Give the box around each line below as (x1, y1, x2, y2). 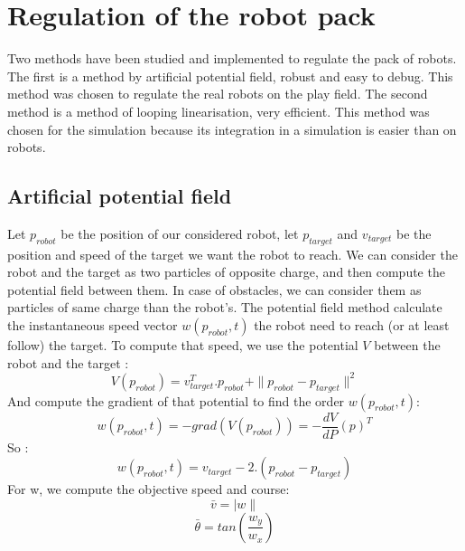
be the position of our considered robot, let (60, 223, 299, 242)
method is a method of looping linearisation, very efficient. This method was (7, 101, 430, 120)
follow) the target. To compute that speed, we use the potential (7, 336, 358, 355)
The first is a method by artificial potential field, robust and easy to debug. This (7, 66, 453, 85)
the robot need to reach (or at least (254, 316, 450, 335)
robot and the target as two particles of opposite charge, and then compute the (7, 262, 445, 281)
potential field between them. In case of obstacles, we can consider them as (7, 280, 422, 299)
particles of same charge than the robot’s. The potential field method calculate (7, 298, 442, 317)
